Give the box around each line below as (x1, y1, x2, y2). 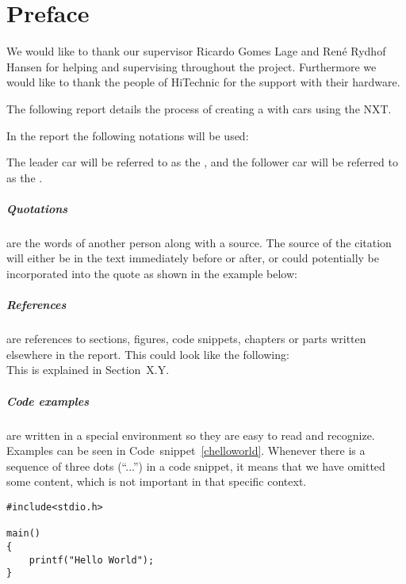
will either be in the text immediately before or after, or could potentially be (6, 250, 379, 266)
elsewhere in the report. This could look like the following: (6, 345, 289, 362)
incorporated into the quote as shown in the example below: (6, 265, 297, 282)
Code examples (6, 392, 90, 409)
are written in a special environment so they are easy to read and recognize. (6, 426, 375, 443)
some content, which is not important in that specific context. (6, 473, 307, 490)
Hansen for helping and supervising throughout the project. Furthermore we (6, 58, 377, 74)
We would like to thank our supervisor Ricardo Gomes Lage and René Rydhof (6, 43, 386, 59)
